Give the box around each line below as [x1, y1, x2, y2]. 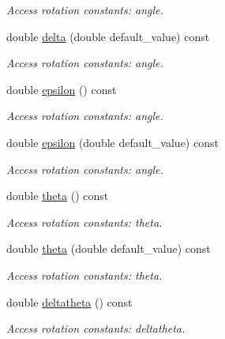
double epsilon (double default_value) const [6, 134, 219, 150]
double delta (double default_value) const [6, 28, 210, 44]
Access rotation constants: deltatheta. [6, 320, 186, 337]
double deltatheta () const [6, 293, 133, 310]
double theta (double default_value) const [6, 240, 211, 257]
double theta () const [6, 187, 109, 204]
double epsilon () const [6, 81, 117, 97]
